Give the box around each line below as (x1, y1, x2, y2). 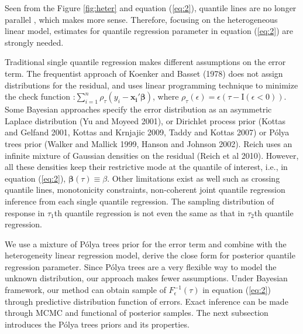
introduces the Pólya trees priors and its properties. (5, 318, 190, 330)
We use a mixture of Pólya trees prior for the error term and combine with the (5, 237, 287, 250)
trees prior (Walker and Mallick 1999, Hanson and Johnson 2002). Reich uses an (5, 137, 292, 149)
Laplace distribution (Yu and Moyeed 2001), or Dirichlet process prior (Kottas (5, 114, 286, 127)
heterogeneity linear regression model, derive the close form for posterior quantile (5, 249, 295, 261)
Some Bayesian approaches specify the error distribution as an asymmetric (5, 103, 272, 115)
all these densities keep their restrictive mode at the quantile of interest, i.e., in (5, 161, 288, 173)
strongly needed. (5, 36, 64, 48)
